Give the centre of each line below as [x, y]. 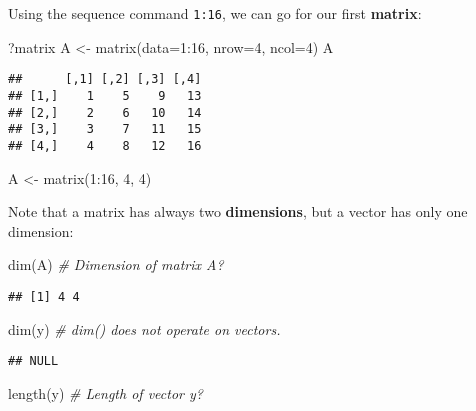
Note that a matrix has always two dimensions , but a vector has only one [238, 211]
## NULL [33, 361]
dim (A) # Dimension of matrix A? [116, 264]
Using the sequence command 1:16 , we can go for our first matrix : [215, 13]
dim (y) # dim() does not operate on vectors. [144, 328]
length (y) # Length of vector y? [105, 392]
